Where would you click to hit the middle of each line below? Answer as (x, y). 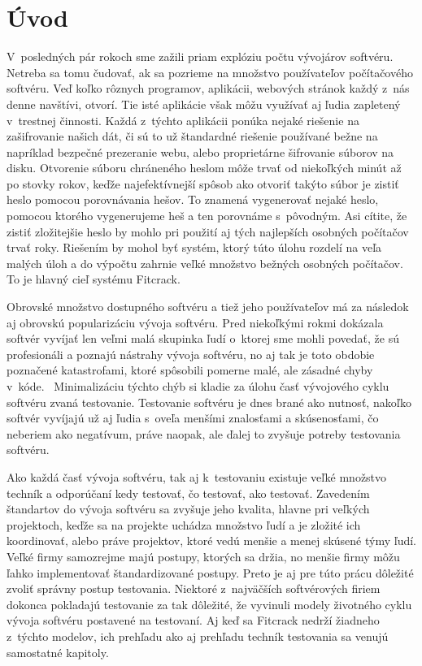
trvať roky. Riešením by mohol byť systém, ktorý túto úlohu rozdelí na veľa (194, 247)
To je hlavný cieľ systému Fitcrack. (94, 279)
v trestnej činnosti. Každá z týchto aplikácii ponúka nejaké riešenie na (183, 120)
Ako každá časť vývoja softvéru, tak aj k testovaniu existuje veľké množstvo (197, 476)
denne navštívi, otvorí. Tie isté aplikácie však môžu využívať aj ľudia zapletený (204, 104)
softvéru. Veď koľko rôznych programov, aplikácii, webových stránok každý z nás (208, 88)
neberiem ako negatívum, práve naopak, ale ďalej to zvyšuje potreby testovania (204, 433)
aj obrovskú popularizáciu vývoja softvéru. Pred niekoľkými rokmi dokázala (195, 322)
